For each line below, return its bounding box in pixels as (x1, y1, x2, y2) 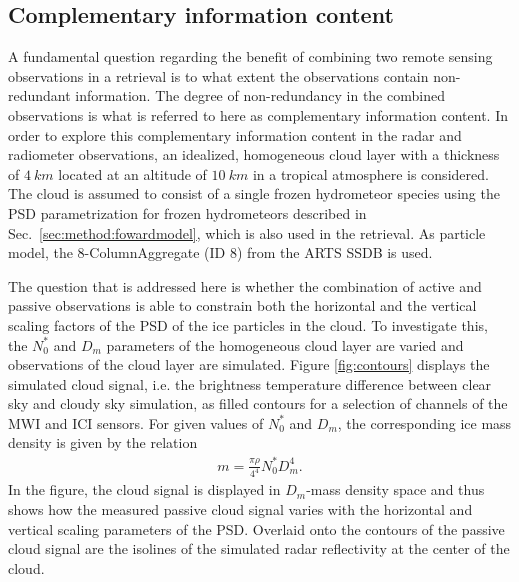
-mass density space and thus (306, 479, 485, 500)
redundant (8, 85, 71, 106)
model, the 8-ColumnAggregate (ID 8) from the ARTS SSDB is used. (8, 242, 433, 263)
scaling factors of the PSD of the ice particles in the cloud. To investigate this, (8, 314, 488, 335)
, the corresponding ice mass (337, 412, 512, 433)
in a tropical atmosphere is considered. (252, 163, 489, 184)
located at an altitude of (58, 163, 207, 184)
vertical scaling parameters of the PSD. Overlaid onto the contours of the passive (8, 518, 505, 539)
